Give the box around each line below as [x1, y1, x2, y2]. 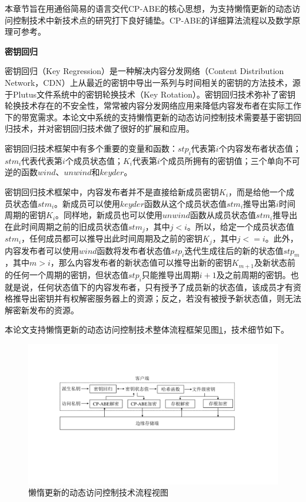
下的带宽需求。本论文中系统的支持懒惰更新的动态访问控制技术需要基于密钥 [5, 111, 293, 123]
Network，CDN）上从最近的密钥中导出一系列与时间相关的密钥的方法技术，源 [5, 76, 301, 88]
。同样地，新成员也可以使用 [55, 209, 163, 221]
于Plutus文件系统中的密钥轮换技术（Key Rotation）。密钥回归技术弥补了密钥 [5, 88, 295, 100]
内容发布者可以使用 [5, 244, 79, 256]
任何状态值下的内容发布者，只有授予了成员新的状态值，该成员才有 [37, 280, 293, 293]
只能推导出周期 [141, 268, 199, 280]
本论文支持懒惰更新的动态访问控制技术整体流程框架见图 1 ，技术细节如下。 [5, 323, 289, 336]
